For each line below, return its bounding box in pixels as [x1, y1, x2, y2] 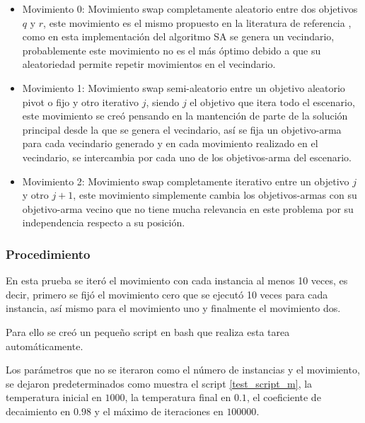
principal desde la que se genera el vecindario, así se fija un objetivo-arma [22, 122, 342, 137]
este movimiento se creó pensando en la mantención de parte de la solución [22, 108, 348, 123]
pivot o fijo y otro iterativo [22, 94, 139, 109]
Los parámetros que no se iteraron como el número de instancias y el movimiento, [6, 362, 360, 377]
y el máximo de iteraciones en [94, 403, 224, 418]
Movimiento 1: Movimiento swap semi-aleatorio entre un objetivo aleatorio [22, 80, 345, 95]
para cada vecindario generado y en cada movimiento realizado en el [22, 136, 318, 151]
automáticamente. [6, 338, 83, 353]
